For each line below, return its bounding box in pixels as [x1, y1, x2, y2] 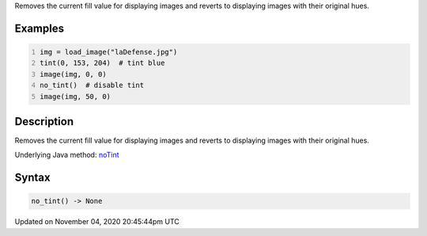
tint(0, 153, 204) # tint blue [40, 59, 165, 67]
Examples [14, 21, 65, 35]
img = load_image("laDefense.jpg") [40, 48, 178, 56]
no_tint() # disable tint [40, 81, 145, 90]
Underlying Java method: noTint [14, 150, 119, 160]
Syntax [14, 171, 51, 185]
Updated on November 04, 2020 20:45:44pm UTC [14, 217, 179, 226]
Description [14, 115, 74, 128]
